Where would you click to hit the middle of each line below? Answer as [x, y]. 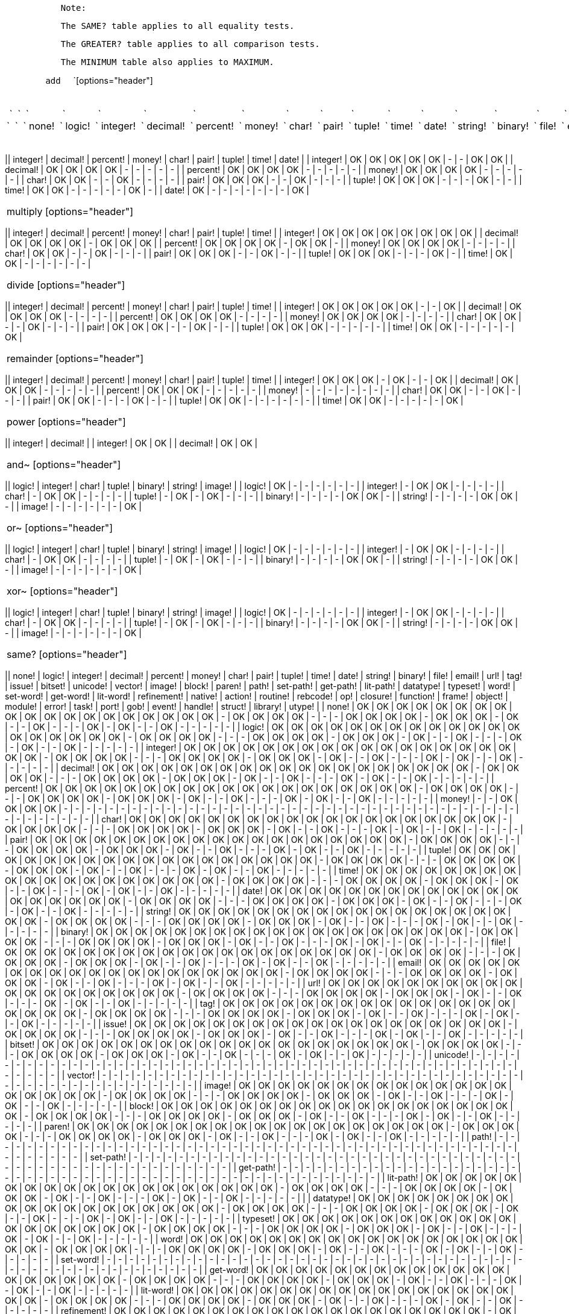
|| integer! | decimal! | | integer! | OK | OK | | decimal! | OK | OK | [131, 443]
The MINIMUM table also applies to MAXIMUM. [167, 62]
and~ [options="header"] [64, 465]
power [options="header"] [66, 422]
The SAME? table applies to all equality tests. [178, 26]
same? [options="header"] [67, 654]
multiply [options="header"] [70, 211]
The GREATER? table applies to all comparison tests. [190, 44]
